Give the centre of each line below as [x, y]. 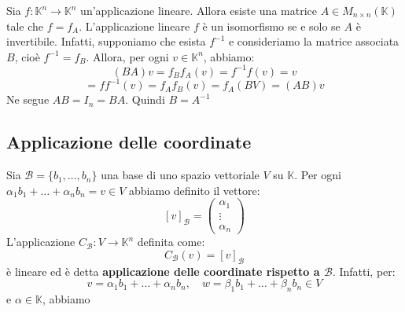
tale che [25, 26]
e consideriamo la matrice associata [314, 41]
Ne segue [28, 99]
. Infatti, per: [364, 271]
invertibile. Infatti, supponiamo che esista [106, 41]
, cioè [27, 56]
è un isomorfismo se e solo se [271, 26]
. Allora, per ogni [127, 56]
